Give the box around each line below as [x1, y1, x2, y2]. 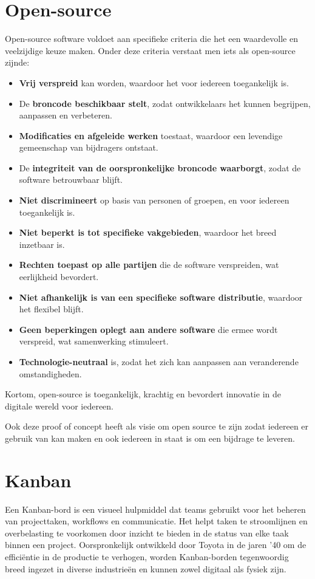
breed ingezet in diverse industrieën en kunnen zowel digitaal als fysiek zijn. [5, 562, 286, 575]
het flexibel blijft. [19, 303, 84, 315]
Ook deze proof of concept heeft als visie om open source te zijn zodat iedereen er [5, 420, 309, 433]
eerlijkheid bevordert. [19, 270, 99, 283]
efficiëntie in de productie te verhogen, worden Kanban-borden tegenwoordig [5, 550, 289, 563]
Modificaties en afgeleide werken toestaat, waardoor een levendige [19, 129, 283, 142]
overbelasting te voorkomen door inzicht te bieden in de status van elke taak [5, 526, 289, 539]
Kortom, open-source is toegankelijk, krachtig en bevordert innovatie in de [5, 388, 281, 400]
